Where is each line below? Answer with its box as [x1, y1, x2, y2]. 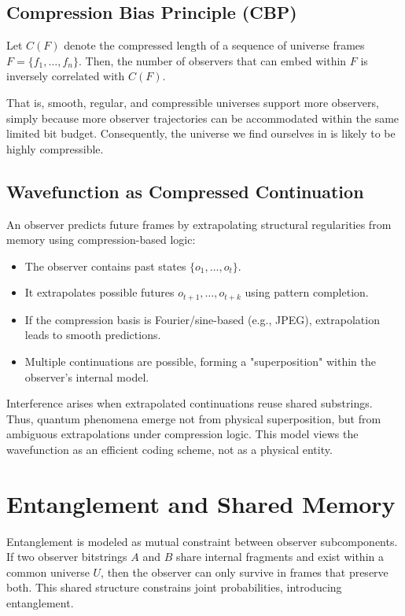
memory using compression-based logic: [6, 231, 196, 248]
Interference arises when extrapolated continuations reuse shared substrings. [6, 395, 373, 411]
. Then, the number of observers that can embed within [78, 52, 347, 68]
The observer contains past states [24, 257, 186, 274]
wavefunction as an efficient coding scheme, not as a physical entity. [6, 441, 333, 457]
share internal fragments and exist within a [175, 548, 384, 565]
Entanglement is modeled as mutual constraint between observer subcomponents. [6, 533, 398, 549]
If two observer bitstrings [6, 548, 127, 565]
